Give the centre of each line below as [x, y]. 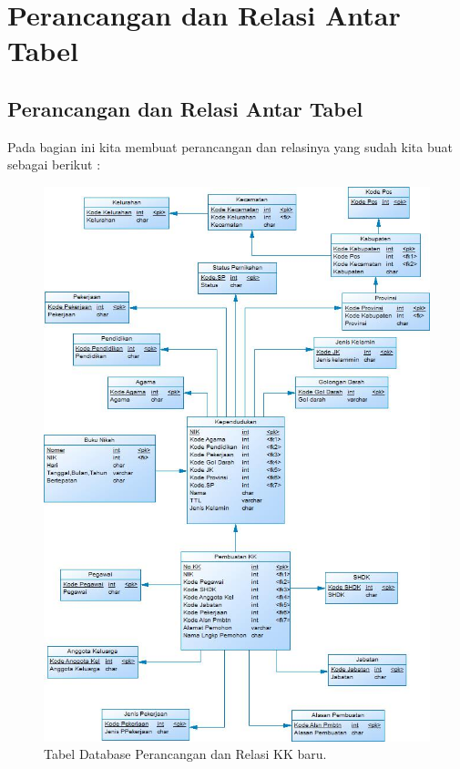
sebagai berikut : [54, 164]
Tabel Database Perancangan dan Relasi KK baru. [185, 754]
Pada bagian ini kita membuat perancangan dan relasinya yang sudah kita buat [230, 146]
